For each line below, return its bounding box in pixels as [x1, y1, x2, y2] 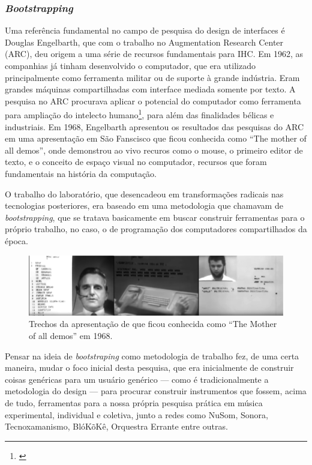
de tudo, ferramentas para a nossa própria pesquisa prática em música [5, 396, 263, 409]
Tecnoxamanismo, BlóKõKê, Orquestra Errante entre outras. [5, 420, 228, 433]
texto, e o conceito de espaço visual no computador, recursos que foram [5, 155, 267, 168]
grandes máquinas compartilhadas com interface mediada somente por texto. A [5, 83, 296, 95]
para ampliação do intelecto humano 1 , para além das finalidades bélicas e [5, 107, 274, 121]
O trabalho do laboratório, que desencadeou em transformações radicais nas [5, 187, 284, 200]
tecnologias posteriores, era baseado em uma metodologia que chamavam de [5, 199, 283, 212]
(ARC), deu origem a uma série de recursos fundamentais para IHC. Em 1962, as [5, 47, 304, 60]
